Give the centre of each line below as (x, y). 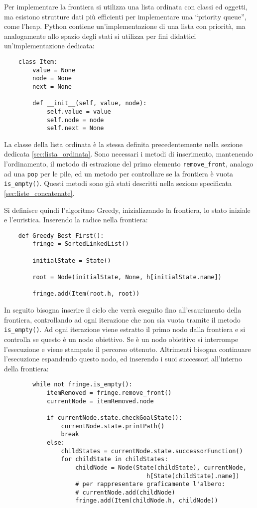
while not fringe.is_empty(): (82, 385)
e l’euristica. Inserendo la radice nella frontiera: (76, 220)
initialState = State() (72, 260)
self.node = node (75, 120)
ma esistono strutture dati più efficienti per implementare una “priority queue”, (125, 16)
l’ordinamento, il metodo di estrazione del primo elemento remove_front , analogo (129, 164)
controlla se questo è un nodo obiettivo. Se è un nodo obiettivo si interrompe (121, 339)
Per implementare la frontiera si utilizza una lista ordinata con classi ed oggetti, (126, 6)
